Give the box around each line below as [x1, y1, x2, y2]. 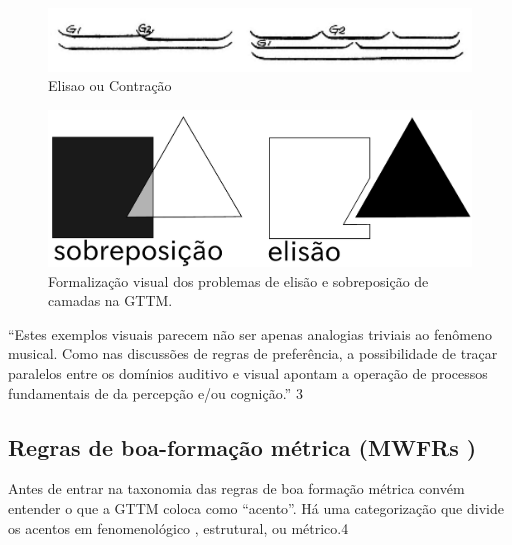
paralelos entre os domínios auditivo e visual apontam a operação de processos [8, 362, 488, 383]
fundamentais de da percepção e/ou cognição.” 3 [8, 382, 303, 403]
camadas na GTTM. [48, 290, 173, 311]
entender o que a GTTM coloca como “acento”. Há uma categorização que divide [8, 497, 504, 518]
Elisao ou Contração [48, 75, 172, 96]
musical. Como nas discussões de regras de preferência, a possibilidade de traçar [8, 343, 498, 364]
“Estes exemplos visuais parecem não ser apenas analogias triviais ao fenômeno [8, 323, 492, 344]
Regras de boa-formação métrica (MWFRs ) [8, 431, 477, 462]
